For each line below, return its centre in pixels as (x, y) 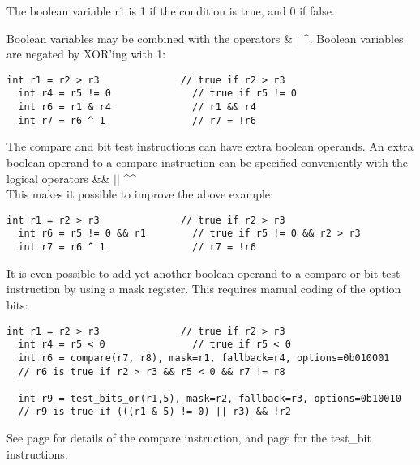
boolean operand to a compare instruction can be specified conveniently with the (207, 162)
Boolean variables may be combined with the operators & (150, 38)
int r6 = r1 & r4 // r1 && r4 (137, 107)
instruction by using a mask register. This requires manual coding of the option (204, 289)
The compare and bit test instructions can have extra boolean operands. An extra (210, 146)
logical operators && (58, 178)
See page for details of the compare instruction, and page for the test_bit (189, 438)
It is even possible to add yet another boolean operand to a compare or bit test (204, 273)
